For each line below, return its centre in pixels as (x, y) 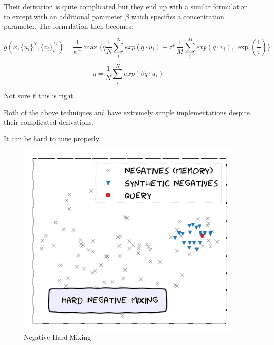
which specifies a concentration (178, 16)
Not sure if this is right (39, 96)
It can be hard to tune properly (52, 138)
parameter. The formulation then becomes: (68, 26)
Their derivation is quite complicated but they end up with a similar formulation (126, 6)
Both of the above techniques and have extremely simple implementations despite (127, 112)
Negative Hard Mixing (57, 337)
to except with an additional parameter (63, 16)
